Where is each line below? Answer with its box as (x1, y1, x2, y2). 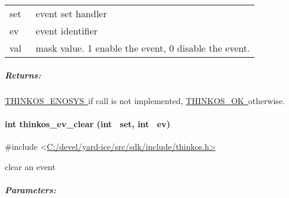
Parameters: (5, 183, 56, 196)
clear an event (5, 160, 56, 172)
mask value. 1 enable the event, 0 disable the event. (36, 41, 250, 55)
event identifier (36, 24, 98, 37)
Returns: (5, 68, 41, 81)
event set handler (36, 7, 107, 20)
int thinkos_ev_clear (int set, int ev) (5, 117, 171, 130)
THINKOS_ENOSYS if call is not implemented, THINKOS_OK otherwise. (5, 94, 285, 106)
